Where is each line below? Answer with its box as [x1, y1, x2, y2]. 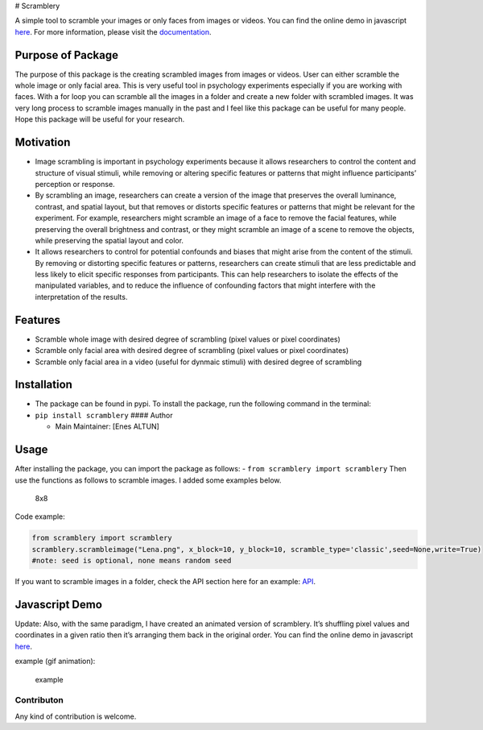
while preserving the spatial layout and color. [35, 235, 184, 245]
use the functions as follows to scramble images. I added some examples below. [14, 475, 282, 485]
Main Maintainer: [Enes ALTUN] [55, 421, 160, 431]
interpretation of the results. [35, 292, 128, 301]
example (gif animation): [14, 657, 96, 666]
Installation [14, 378, 72, 392]
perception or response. [35, 179, 116, 189]
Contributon [14, 695, 64, 706]
